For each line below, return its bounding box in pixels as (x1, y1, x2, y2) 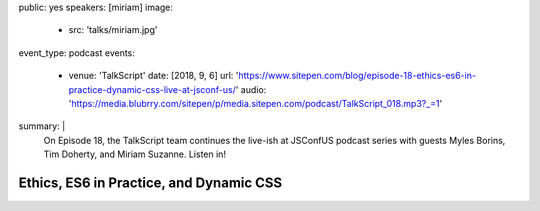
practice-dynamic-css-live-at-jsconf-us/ (68, 83, 237, 95)
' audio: (235, 83, 267, 95)
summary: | (18, 120, 66, 132)
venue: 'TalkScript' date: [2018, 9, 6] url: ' (68, 70, 239, 82)
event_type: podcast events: (18, 46, 135, 59)
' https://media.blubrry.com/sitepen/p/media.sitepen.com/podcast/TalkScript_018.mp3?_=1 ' (68, 97, 443, 109)
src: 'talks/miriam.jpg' (68, 24, 158, 36)
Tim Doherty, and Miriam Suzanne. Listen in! (43, 148, 227, 160)
